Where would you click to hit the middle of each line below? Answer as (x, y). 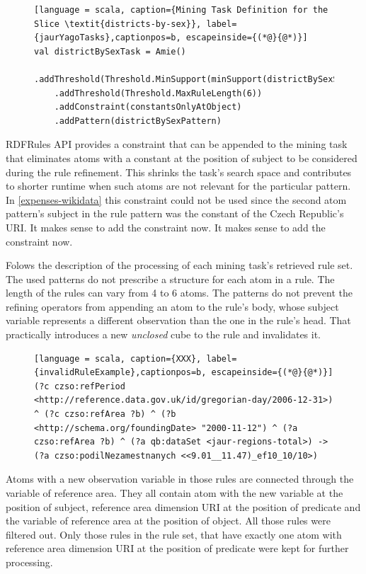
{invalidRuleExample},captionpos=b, (120, 373)
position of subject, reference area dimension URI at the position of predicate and (183, 506)
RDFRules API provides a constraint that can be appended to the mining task (177, 144)
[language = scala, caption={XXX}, (118, 358)
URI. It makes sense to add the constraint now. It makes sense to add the (166, 227)
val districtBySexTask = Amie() (110, 51)
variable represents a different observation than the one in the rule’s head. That (178, 320)
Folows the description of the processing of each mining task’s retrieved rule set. (179, 265)
